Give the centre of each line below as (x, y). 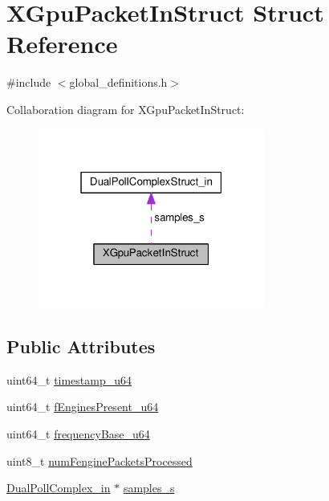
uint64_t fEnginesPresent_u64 (83, 407)
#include (29, 82)
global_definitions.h (118, 82)
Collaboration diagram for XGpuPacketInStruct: (126, 109)
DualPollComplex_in (59, 488)
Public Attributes (81, 346)
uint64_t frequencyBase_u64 (78, 433)
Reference (62, 44)
